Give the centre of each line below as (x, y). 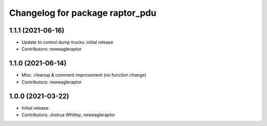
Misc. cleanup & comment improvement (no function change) (84, 75)
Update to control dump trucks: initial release (67, 42)
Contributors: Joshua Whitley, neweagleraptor (68, 115)
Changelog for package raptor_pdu (83, 13)
